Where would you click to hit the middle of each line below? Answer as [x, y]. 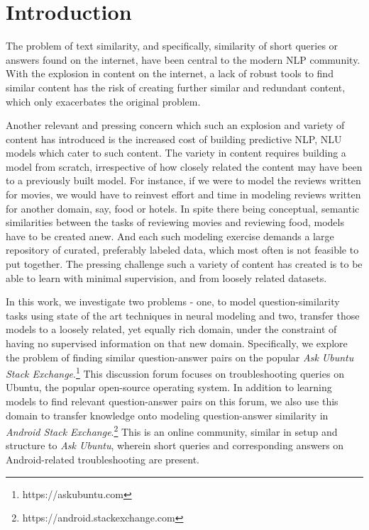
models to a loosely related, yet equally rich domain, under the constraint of [171, 329]
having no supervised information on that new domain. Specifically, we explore [177, 343]
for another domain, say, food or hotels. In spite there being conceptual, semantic [183, 208]
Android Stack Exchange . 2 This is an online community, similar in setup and [172, 430]
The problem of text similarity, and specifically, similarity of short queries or [172, 46]
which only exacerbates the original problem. [103, 101]
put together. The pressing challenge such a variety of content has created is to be [184, 264]
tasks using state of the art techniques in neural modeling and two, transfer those [183, 315]
